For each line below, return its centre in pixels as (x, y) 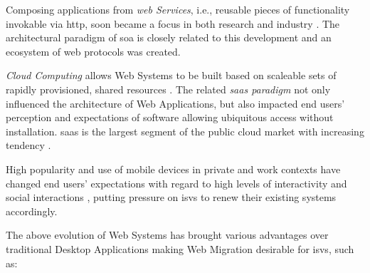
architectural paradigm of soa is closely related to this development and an (169, 37)
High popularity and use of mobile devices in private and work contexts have (173, 169)
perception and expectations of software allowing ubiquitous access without (170, 117)
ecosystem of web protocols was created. (93, 51)
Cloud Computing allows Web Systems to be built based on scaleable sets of (171, 75)
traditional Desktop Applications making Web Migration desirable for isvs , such (180, 248)
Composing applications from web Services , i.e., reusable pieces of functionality (178, 9)
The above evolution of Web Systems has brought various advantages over (167, 235)
